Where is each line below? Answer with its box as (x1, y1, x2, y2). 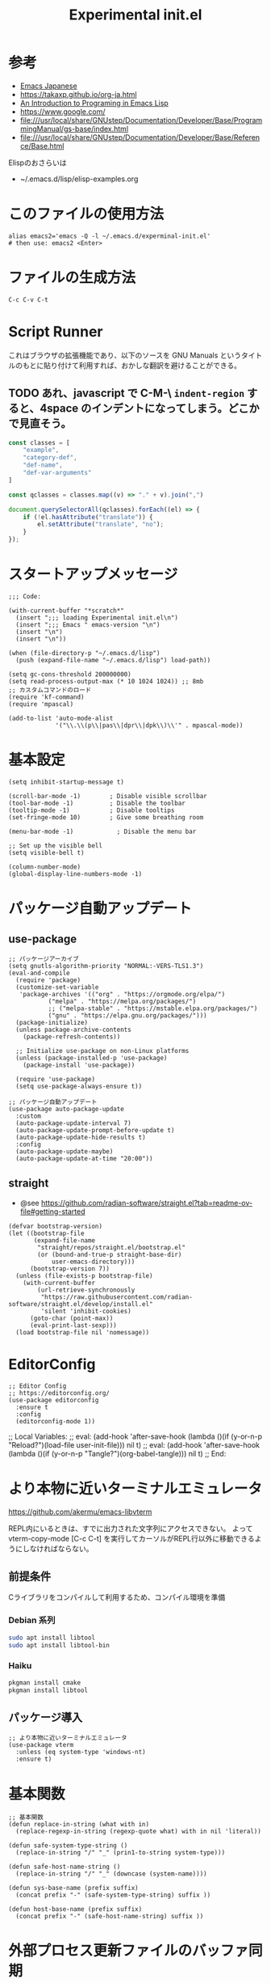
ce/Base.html (19, 141, 65, 150)
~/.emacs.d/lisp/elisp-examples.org (19, 174, 139, 184)
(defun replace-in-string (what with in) (8, 1820, 150, 1829)
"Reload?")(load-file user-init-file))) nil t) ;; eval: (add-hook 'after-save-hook (8, 1440, 261, 1449)
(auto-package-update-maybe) (15, 1147, 114, 1156)
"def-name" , (23, 461, 63, 470)
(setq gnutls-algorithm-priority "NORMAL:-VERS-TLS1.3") (8, 962, 204, 970)
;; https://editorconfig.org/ (8, 1389, 110, 1397)
